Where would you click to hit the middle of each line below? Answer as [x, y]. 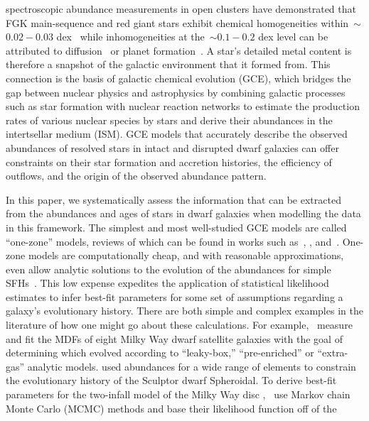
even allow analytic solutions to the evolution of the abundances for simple [169, 269]
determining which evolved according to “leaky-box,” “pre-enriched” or [160, 352]
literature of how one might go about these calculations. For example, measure [179, 325]
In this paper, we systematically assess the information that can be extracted [173, 199]
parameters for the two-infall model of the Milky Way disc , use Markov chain [178, 394]
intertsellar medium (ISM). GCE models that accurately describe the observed [177, 134]
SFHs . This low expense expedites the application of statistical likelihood [167, 283]
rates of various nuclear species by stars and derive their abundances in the [169, 120]
